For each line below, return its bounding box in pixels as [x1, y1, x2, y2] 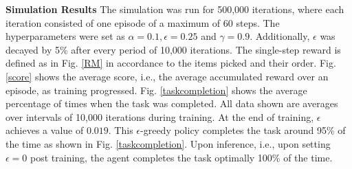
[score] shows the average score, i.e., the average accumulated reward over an [5, 69, 329, 83]
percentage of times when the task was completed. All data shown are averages [5, 96, 338, 111]
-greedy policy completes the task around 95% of [140, 123, 346, 137]
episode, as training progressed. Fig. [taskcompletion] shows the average [5, 82, 307, 97]
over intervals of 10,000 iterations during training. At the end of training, [5, 109, 314, 124]
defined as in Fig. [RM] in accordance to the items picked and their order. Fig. [5, 56, 336, 70]
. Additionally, [250, 29, 310, 43]
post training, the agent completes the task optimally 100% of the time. [30, 150, 333, 164]
